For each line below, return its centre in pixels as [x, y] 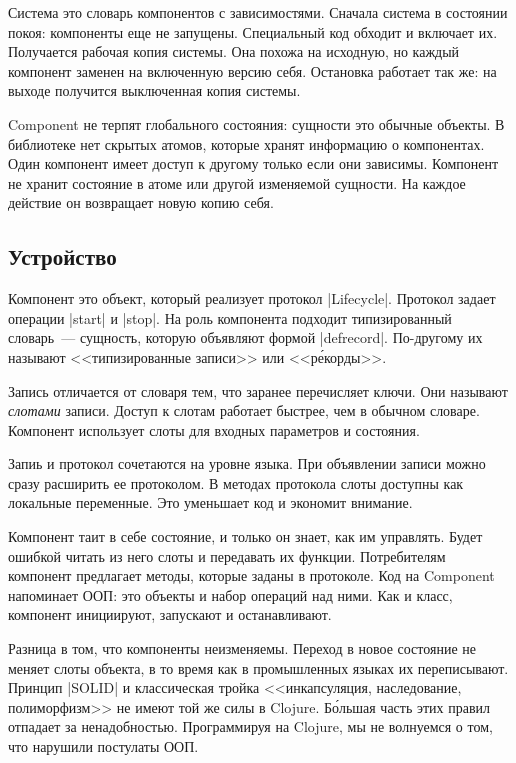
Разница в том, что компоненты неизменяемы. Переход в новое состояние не [242, 648]
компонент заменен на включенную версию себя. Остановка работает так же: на [252, 70]
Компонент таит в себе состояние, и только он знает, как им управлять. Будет [245, 536]
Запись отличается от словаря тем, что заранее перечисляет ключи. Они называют [258, 390]
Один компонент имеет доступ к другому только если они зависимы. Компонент [253, 163]
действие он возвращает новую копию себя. [141, 202]
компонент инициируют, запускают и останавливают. [170, 614]
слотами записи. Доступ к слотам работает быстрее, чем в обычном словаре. [244, 410]
